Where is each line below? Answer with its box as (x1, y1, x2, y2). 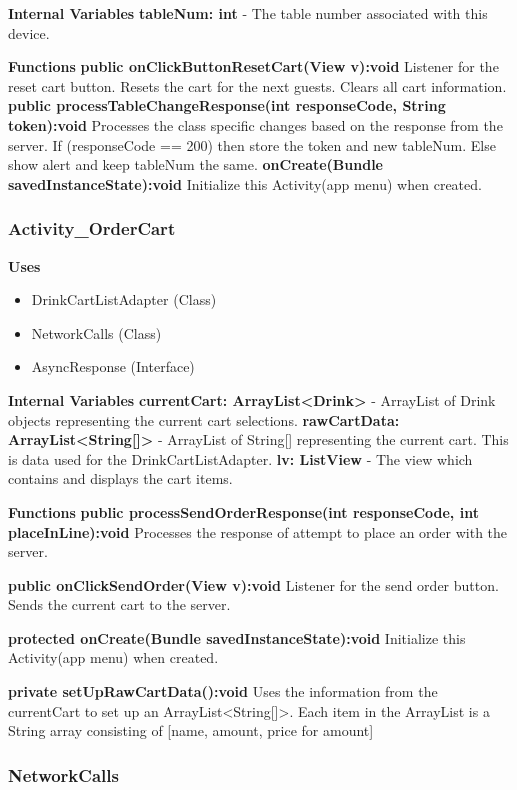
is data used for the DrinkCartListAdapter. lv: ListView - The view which (8, 448, 473, 469)
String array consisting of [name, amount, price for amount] (8, 720, 374, 741)
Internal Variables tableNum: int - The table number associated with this (8, 3, 488, 23)
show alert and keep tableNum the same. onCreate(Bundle (8, 154, 383, 175)
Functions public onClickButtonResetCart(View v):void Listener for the (8, 56, 499, 77)
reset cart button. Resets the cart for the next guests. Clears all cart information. (8, 75, 507, 96)
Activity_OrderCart (8, 216, 176, 241)
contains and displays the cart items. (8, 468, 233, 489)
